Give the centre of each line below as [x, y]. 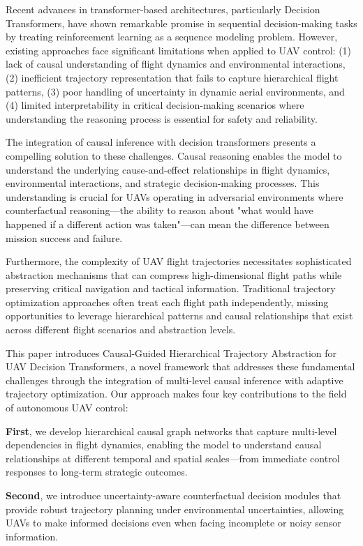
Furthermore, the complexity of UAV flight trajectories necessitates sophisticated [179, 261]
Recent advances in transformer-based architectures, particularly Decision [163, 9]
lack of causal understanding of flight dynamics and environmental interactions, [176, 64]
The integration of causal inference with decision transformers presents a [161, 142]
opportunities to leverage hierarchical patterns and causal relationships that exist [179, 316]
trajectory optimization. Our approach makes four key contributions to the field [176, 394]
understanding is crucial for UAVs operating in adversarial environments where [175, 196]
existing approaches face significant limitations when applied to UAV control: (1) [179, 50]
